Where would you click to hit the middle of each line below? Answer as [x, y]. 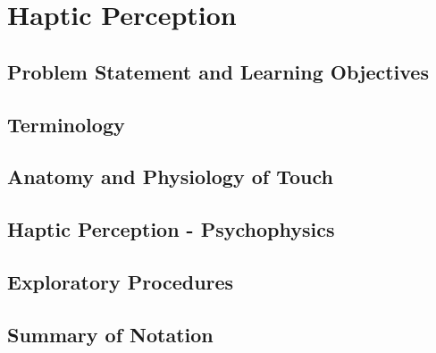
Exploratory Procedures [121, 281]
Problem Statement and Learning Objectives [218, 71]
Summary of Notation [110, 334]
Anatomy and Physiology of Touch [170, 176]
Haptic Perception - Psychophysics [171, 229]
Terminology [66, 124]
